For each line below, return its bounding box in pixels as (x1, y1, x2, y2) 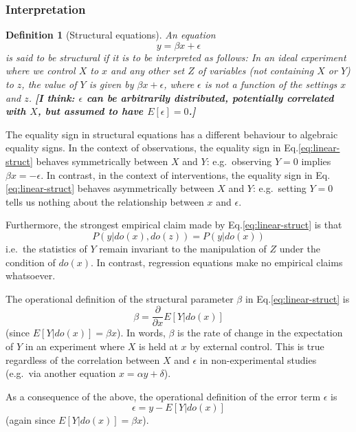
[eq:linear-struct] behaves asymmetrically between (5, 181, 214, 195)
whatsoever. (5, 268, 56, 283)
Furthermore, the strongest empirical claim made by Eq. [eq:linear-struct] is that (5, 217, 342, 232)
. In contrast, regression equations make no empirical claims (90, 255, 343, 269)
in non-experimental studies (199, 352, 317, 367)
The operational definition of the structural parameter (5, 291, 234, 305)
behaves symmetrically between (36, 153, 168, 168)
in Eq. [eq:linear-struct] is (245, 291, 350, 305)
